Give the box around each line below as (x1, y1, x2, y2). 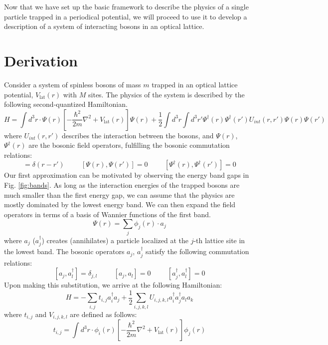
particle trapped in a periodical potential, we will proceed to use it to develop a (4, 11, 247, 21)
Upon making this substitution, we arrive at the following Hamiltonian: (4, 280, 222, 290)
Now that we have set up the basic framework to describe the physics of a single (4, 1, 249, 11)
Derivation (4, 50, 78, 70)
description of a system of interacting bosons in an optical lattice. (4, 21, 204, 31)
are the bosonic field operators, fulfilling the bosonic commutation (28, 140, 230, 150)
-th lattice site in (193, 235, 245, 245)
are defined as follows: (70, 309, 137, 319)
